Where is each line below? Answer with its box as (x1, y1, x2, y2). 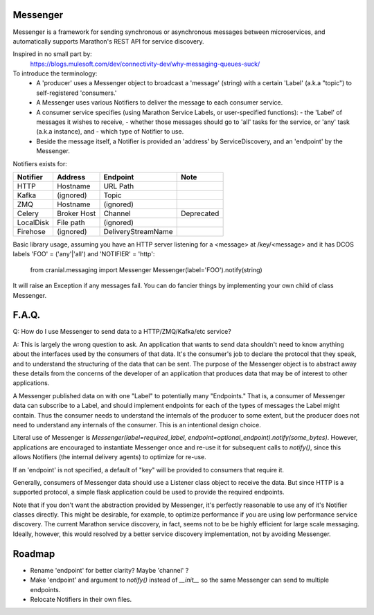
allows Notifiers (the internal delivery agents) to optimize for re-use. (12, 453, 207, 461)
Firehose (17, 226, 46, 236)
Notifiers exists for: (12, 159, 67, 168)
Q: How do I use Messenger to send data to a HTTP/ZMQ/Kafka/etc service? (12, 328, 231, 336)
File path (56, 217, 86, 227)
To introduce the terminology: (12, 69, 98, 78)
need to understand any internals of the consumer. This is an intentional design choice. (12, 420, 261, 429)
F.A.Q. (12, 309, 41, 321)
